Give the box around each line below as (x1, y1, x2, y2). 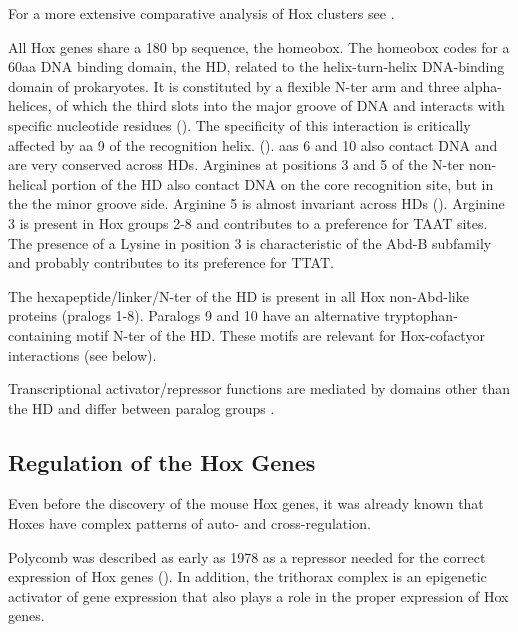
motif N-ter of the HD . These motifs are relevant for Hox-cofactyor (76, 324, 485, 345)
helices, (8, 95, 52, 116)
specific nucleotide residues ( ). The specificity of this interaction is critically (8, 114, 471, 135)
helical (8, 173, 47, 194)
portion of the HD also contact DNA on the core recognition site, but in (51, 173, 494, 194)
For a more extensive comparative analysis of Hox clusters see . (8, 3, 395, 23)
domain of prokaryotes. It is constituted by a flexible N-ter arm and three (8, 75, 460, 96)
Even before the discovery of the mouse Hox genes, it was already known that (8, 493, 484, 514)
